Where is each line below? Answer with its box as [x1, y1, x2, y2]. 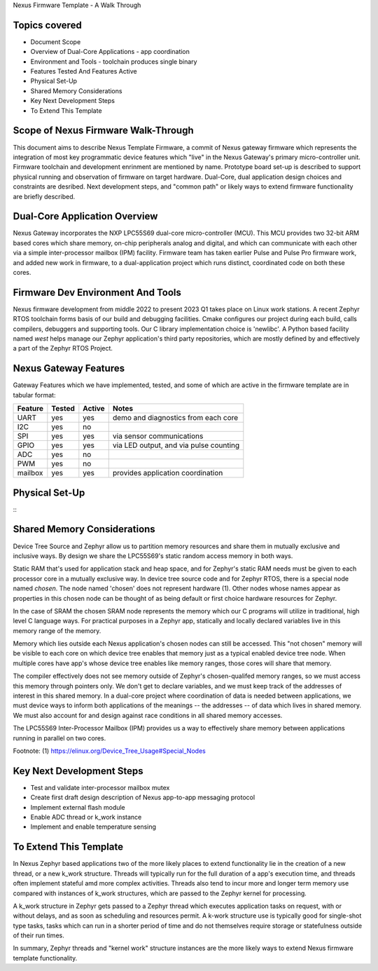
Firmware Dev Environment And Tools [13, 286, 181, 298]
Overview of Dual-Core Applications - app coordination [30, 48, 190, 56]
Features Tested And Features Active [30, 67, 137, 76]
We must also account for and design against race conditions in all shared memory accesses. [13, 711, 283, 719]
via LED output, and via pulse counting [112, 440, 240, 450]
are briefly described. [13, 192, 76, 201]
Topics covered [13, 19, 82, 31]
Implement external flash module [30, 803, 125, 811]
